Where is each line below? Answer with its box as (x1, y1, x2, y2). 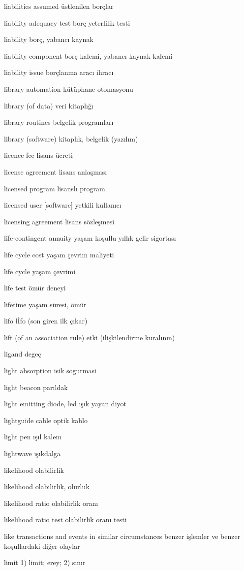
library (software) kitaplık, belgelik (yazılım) (4, 133, 138, 143)
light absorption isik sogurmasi (4, 365, 96, 376)
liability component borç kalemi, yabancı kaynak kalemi (4, 50, 173, 61)
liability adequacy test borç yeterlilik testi (4, 17, 130, 28)
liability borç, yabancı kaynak (4, 34, 93, 44)
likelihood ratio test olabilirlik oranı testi (4, 514, 127, 525)
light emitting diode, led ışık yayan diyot (4, 398, 126, 409)
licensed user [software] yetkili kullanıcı (4, 200, 122, 210)
